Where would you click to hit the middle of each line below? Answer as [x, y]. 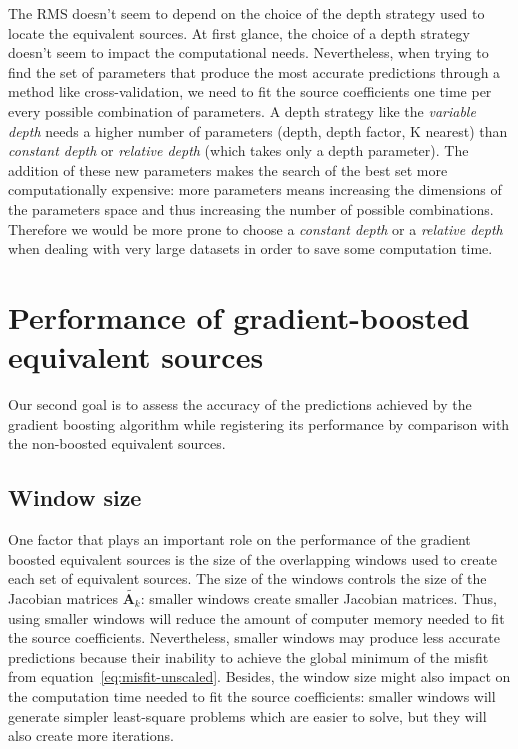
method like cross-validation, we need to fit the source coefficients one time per [250, 91]
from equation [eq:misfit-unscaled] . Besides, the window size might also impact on [259, 676]
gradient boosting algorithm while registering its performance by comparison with [259, 423]
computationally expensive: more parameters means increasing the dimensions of [255, 189]
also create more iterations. [91, 735]
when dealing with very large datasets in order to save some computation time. [250, 248]
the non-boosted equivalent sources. [117, 443]
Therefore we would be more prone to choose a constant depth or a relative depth [255, 228]
